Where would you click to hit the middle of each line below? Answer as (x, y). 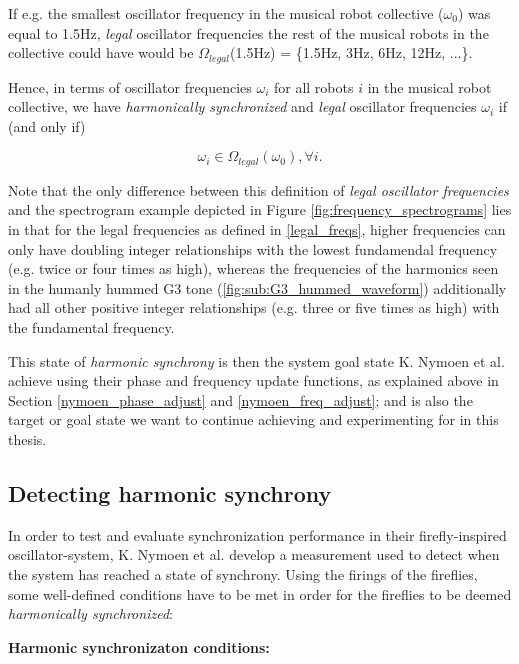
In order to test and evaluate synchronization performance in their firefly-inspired (257, 534)
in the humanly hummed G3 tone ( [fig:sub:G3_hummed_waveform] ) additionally (257, 287)
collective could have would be (101, 52)
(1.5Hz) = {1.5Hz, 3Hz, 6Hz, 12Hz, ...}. (351, 52)
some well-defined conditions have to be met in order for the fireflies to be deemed (260, 593)
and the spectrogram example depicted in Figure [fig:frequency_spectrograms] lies (260, 209)
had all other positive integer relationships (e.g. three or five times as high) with (254, 307)
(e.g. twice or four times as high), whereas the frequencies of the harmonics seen (253, 268)
